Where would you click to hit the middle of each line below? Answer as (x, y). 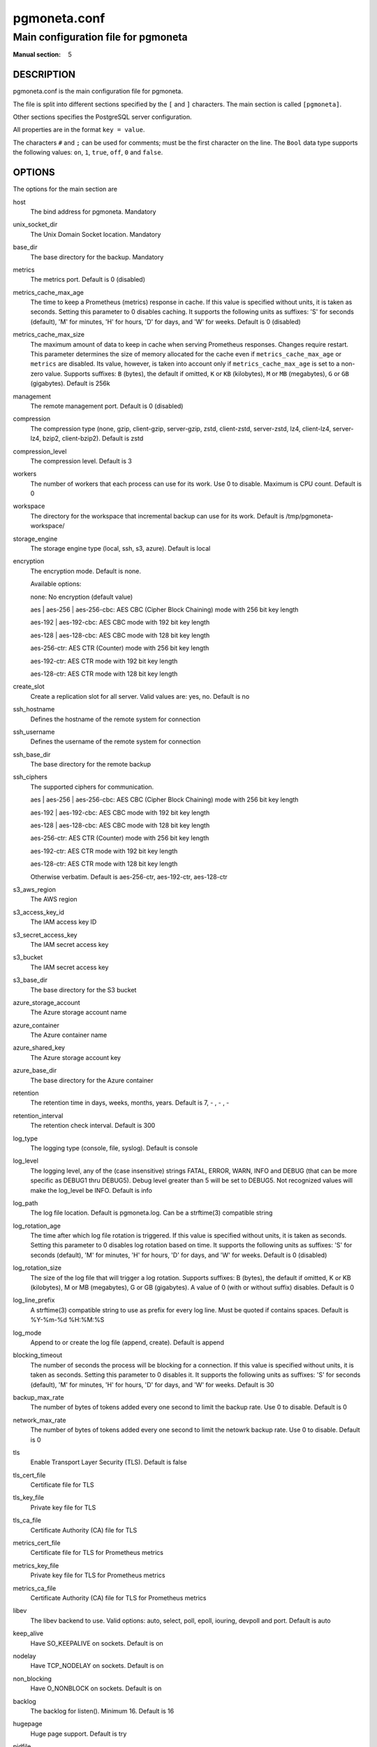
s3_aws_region (34, 889)
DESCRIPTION (44, 74)
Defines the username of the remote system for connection (116, 741)
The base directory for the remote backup (91, 764)
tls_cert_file (29, 1475)
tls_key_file (29, 1498)
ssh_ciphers (30, 777)
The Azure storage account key (76, 1057)
